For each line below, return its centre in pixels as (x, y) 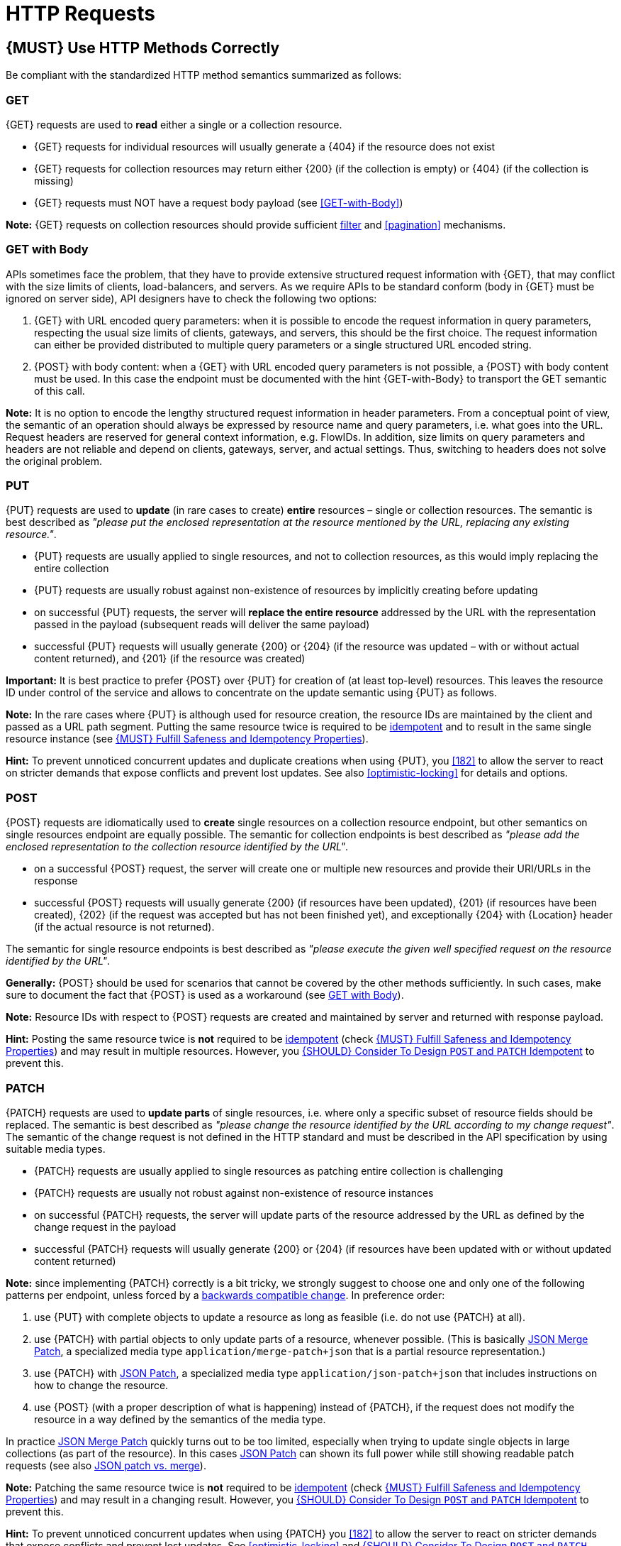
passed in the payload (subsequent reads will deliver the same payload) (202, 625)
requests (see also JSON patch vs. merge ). (106, 1465)
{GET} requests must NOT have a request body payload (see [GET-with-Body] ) (219, 202)
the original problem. (54, 461)
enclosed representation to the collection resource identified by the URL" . (177, 847)
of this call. (60, 390)
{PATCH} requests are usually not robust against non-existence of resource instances (234, 1193)
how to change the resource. (101, 1385)
